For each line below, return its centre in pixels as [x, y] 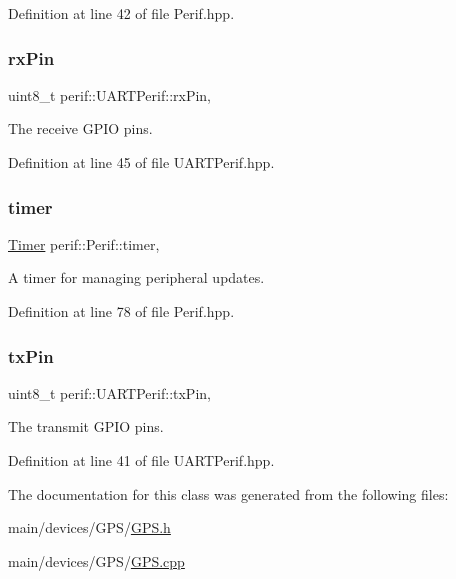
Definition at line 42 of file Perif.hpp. [121, 13]
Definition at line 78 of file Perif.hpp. [121, 311]
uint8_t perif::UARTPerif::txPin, [109, 392]
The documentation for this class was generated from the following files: [228, 493]
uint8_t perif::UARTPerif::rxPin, [109, 94]
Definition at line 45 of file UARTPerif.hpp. [141, 162]
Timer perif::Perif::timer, [84, 243]
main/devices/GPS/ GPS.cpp [96, 560]
